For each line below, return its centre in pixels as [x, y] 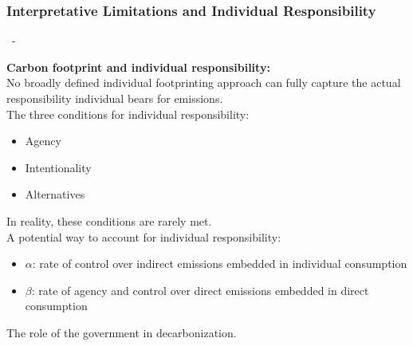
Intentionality [58, 167]
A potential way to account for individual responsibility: [144, 236]
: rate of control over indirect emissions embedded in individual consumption [220, 263]
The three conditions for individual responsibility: [128, 114]
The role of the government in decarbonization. [122, 332]
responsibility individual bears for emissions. [115, 98]
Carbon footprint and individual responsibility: [138, 67]
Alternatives [55, 194]
